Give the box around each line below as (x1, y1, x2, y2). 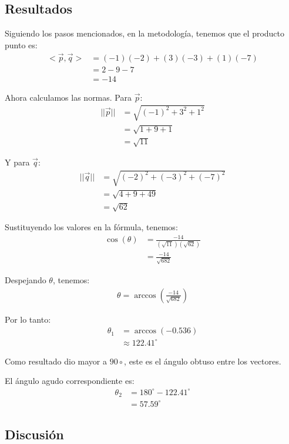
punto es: (5, 38, 38, 51)
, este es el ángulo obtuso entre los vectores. (124, 354, 281, 367)
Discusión (5, 425, 64, 443)
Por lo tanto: (5, 313, 51, 325)
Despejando (5, 274, 46, 286)
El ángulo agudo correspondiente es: (5, 375, 135, 387)
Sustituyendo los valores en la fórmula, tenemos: (5, 221, 178, 233)
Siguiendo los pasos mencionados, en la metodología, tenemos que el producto (5, 27, 285, 39)
